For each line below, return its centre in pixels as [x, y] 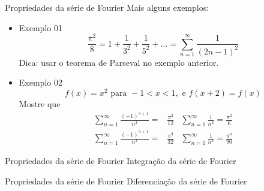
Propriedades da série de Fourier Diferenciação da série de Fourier [126, 181]
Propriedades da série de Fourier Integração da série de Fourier [121, 160]
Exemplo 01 [40, 27]
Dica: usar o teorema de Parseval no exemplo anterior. [119, 62]
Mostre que [40, 103]
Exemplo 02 [40, 82]
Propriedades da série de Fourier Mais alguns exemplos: [107, 7]
